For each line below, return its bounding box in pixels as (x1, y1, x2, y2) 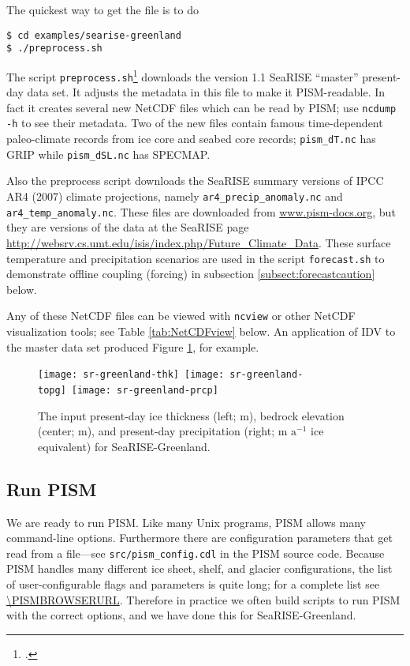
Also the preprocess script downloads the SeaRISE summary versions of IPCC (6, 172, 384, 189)
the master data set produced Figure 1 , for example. (6, 338, 259, 355)
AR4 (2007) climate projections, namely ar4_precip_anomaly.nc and (6, 188, 343, 205)
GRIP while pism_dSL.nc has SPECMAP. (6, 145, 211, 162)
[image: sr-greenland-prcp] (71, 384, 218, 396)
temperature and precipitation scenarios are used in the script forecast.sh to (6, 250, 385, 266)
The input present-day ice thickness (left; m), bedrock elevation (38, 407, 345, 423)
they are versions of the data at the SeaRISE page (6, 219, 249, 235)
